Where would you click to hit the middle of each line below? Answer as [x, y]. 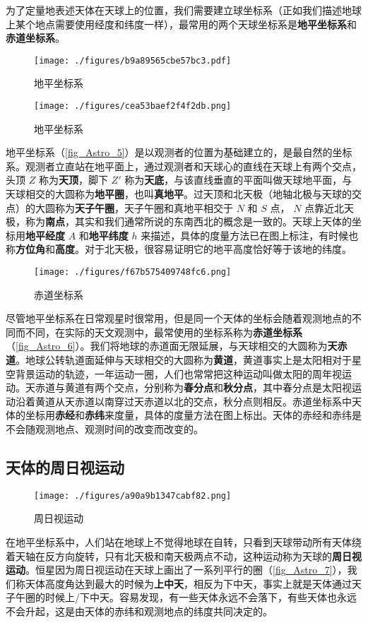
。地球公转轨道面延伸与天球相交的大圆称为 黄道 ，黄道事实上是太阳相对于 [184, 360]
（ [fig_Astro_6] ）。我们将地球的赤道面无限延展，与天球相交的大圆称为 [167, 346]
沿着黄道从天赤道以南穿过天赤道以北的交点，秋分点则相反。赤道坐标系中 [183, 401]
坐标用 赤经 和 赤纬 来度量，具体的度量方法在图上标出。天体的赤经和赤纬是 [193, 415]
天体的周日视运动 [65, 467]
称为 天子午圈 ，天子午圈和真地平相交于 [144, 207]
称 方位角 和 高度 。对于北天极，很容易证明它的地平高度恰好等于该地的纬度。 [179, 249]
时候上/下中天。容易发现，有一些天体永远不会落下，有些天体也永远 [201, 597]
